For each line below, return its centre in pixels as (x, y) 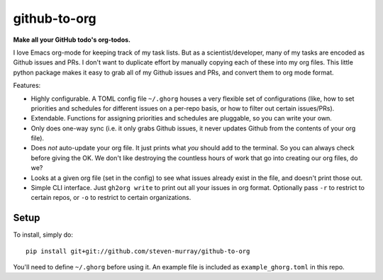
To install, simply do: (43, 235)
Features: (27, 86)
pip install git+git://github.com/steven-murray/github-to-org (138, 251)
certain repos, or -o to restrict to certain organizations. (111, 198)
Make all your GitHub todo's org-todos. (72, 40)
